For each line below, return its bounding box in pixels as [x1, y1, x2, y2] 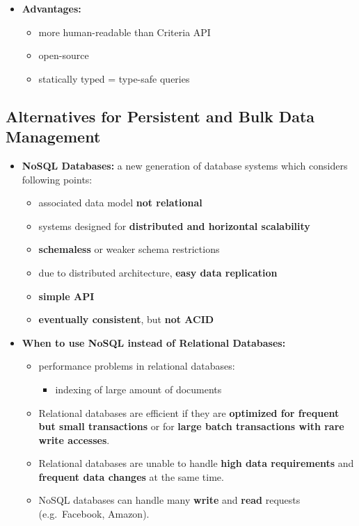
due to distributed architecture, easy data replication [38, 265, 278, 279]
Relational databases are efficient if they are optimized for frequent [38, 405, 340, 420]
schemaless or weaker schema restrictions [38, 242, 220, 256]
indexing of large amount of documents [55, 381, 222, 396]
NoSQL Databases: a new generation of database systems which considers [22, 158, 348, 172]
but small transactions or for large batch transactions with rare [38, 419, 344, 434]
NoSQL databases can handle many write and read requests [38, 493, 301, 507]
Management [6, 126, 101, 147]
